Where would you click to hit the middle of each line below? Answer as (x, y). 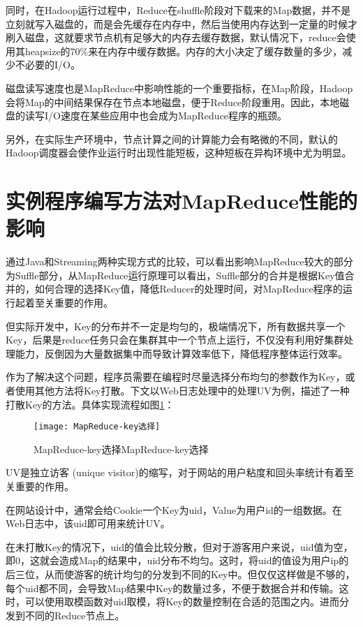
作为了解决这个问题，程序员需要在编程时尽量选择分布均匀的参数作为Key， (176, 377)
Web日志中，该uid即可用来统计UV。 (88, 523)
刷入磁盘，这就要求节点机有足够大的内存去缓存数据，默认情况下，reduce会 (176, 37)
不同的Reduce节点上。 (75, 615)
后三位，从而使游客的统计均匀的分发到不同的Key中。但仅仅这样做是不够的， (180, 574)
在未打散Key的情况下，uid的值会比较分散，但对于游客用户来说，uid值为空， (179, 546)
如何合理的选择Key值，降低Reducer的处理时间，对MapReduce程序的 (188, 289)
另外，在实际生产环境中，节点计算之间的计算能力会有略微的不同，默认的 (172, 139)
